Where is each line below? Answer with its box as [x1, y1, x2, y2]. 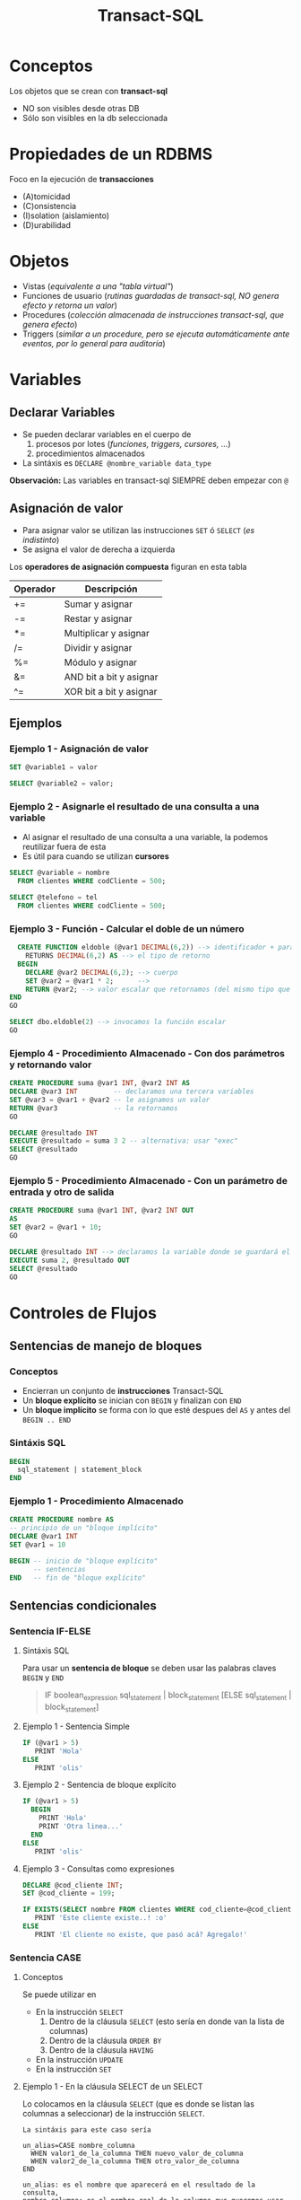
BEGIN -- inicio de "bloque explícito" [9, 1556, 159, 1565]
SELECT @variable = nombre [9, 868, 110, 878]
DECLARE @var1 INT [9, 1532, 78, 1541]
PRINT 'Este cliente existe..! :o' [34, 1914, 168, 1923]
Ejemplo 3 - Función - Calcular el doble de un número [9, 922, 245, 934]
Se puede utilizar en [21, 1989, 97, 2000]
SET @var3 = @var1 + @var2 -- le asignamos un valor [9, 1095, 211, 1104]
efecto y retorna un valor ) [21, 300, 118, 311]
